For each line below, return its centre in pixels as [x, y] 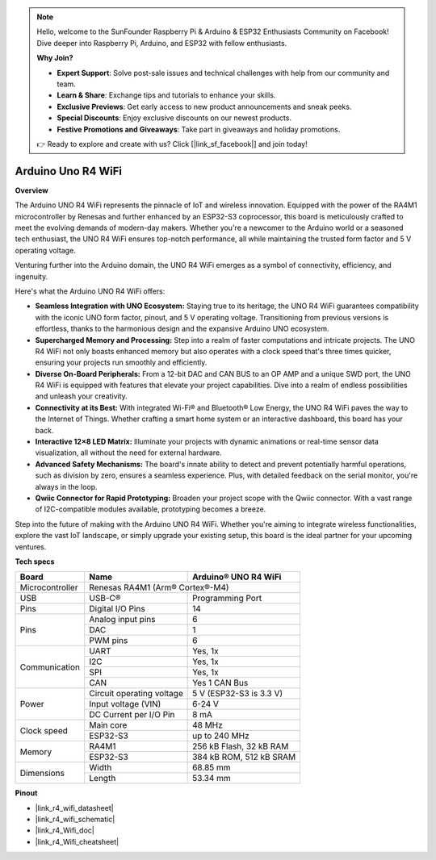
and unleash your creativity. [82, 396]
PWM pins [109, 641]
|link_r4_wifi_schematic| [75, 820]
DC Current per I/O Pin [132, 715]
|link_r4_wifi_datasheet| [74, 808]
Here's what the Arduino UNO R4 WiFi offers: [90, 291]
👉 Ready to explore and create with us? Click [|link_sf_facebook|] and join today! [172, 144]
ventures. [31, 547]
